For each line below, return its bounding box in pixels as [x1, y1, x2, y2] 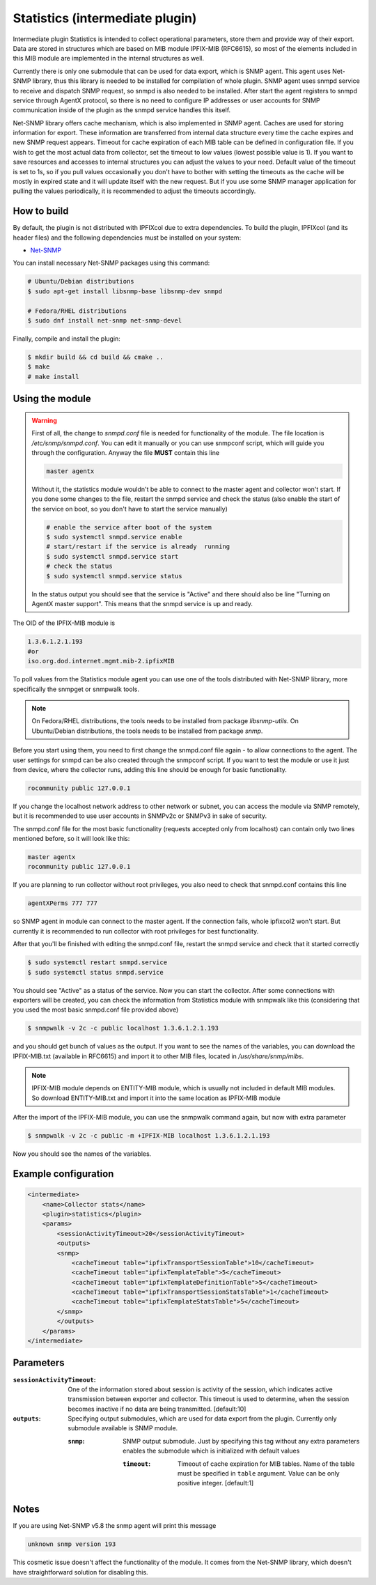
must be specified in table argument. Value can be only [178, 1469, 340, 1478]
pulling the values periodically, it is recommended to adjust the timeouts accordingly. [13, 187, 256, 195]
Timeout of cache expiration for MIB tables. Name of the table [178, 1460, 355, 1468]
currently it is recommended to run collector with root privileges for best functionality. [13, 927, 259, 935]
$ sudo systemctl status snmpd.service [27, 968, 164, 976]
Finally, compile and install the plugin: [13, 334, 121, 343]
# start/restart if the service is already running [46, 543, 230, 550]
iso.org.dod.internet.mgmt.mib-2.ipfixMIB [27, 657, 175, 665]
